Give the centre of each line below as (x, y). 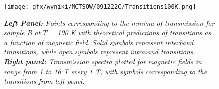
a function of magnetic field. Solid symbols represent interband (99, 42)
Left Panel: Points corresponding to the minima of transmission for (109, 22)
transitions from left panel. (44, 81)
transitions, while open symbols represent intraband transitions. (100, 52)
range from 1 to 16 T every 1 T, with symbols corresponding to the (106, 71)
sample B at (22, 32)
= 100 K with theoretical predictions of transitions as (130, 32)
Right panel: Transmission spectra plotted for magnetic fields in (103, 62)
